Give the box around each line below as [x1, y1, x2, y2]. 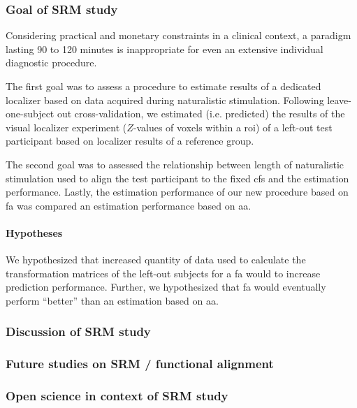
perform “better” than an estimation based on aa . [6, 293, 219, 307]
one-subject [6, 106, 54, 121]
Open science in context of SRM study [6, 387, 228, 405]
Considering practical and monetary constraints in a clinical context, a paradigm [6, 28, 351, 43]
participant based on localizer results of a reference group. [6, 133, 254, 148]
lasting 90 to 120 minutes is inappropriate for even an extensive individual [6, 41, 323, 56]
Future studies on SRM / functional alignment [6, 355, 274, 372]
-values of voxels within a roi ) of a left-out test [133, 119, 333, 134]
